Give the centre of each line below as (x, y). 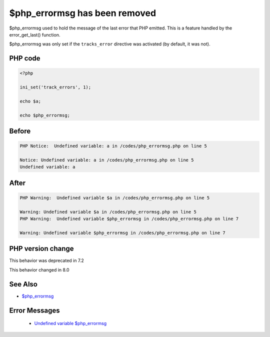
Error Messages (34, 310)
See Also (23, 284)
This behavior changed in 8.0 (39, 269)
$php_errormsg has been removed (83, 13)
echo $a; (30, 101)
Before (20, 131)
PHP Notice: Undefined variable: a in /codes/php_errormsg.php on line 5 (113, 146)
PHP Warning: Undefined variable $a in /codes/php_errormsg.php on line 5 (115, 198)
